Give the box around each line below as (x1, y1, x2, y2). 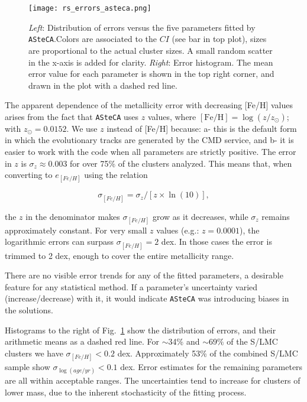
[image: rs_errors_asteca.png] (28, 4, 151, 12)
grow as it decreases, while (152, 210, 248, 222)
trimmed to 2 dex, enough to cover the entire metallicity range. (5, 249, 234, 261)
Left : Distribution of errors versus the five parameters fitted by (28, 21, 256, 33)
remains (261, 210, 290, 222)
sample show (5, 361, 50, 372)
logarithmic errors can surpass (5, 235, 114, 248)
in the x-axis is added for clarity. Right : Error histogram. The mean (28, 56, 273, 68)
